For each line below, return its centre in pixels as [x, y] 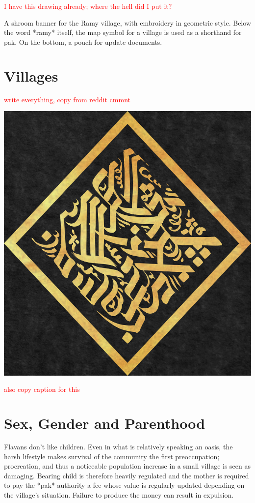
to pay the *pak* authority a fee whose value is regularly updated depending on [124, 485]
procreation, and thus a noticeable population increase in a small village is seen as [127, 466]
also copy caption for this [42, 389]
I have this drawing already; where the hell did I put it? [88, 6]
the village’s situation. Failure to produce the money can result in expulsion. [119, 494]
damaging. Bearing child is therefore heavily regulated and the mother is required [127, 475]
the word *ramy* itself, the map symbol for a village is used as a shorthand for [123, 32]
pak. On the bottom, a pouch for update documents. [83, 42]
